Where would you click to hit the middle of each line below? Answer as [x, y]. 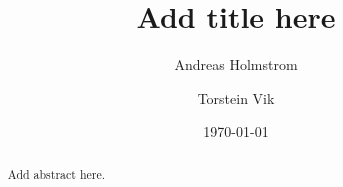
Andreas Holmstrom [236, 64]
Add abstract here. [56, 173]
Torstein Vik [236, 97]
